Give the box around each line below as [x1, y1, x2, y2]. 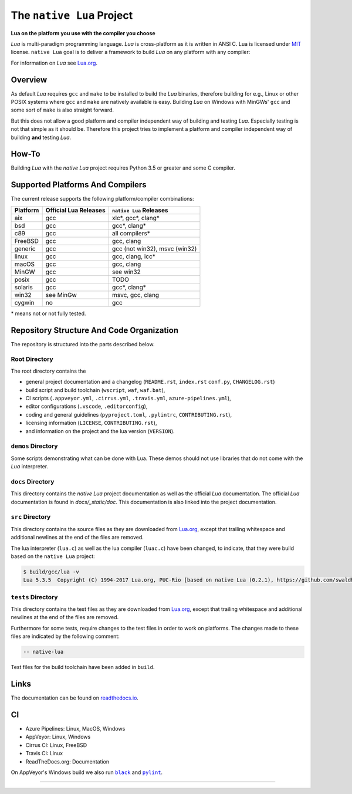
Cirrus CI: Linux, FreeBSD [25, 741, 87, 748]
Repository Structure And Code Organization [11, 325, 179, 335]
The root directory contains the [11, 367, 86, 374]
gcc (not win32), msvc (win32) [111, 244, 197, 252]
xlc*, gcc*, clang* [111, 214, 160, 222]
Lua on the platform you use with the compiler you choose [11, 29, 155, 36]
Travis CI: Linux [25, 750, 63, 757]
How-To [11, 149, 40, 159]
